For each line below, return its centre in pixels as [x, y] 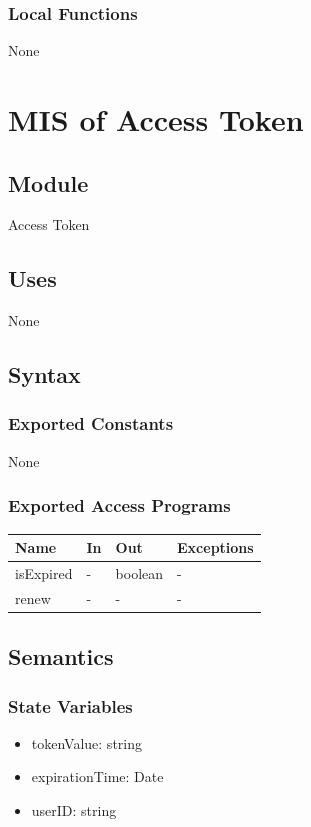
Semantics [61, 656]
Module [48, 182]
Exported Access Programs [119, 505]
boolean [139, 572]
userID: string [74, 810]
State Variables [70, 705]
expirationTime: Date [97, 776]
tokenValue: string [86, 742]
